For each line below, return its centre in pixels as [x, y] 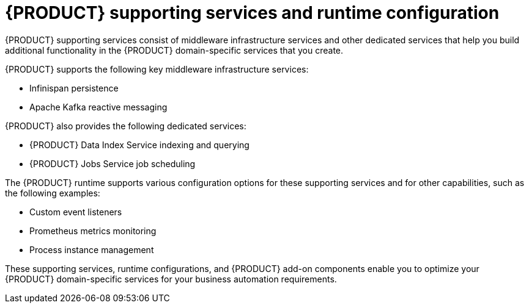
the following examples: [53, 193]
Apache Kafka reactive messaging [98, 107]
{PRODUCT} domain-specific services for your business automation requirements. [171, 279]
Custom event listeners [76, 212]
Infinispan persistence [74, 88]
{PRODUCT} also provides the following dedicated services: [126, 126]
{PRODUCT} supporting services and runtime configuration [252, 13]
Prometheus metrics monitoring [93, 231]
